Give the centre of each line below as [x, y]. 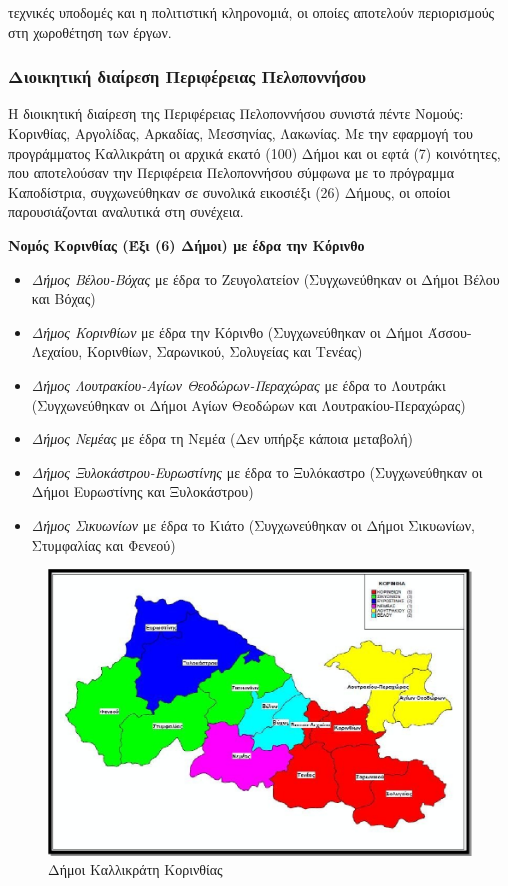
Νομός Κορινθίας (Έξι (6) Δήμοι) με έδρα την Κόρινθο [186, 244]
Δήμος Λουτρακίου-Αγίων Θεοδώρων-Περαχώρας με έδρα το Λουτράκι [238, 384]
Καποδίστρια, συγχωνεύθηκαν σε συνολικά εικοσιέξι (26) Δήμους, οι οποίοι [229, 191]
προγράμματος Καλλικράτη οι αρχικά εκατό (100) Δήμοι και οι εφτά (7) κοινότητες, [254, 152]
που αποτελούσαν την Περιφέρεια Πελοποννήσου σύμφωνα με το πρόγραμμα [231, 172]
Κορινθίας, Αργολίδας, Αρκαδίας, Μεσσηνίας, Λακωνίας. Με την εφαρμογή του [240, 133]
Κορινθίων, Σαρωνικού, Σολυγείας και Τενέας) [224, 351]
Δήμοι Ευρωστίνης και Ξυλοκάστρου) [142, 491]
